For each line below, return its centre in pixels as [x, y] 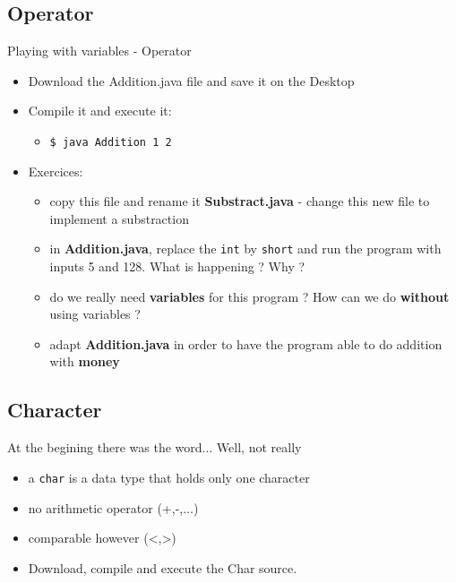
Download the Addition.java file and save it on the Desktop [191, 80]
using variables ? [95, 314]
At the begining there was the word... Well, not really [155, 447]
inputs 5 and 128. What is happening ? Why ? [177, 266]
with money [85, 361]
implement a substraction [119, 218]
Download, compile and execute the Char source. [163, 567]
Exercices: [56, 171]
